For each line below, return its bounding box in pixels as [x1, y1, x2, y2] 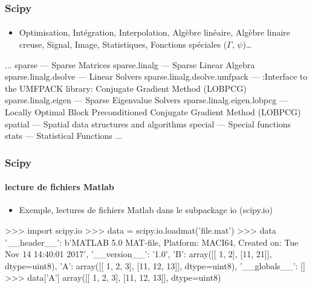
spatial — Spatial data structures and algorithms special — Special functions [5, 117, 291, 130]
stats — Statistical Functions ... [5, 129, 123, 142]
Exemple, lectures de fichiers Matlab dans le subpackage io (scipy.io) [19, 203, 273, 216]
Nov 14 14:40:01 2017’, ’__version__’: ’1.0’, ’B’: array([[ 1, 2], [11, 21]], [5, 248, 272, 260]
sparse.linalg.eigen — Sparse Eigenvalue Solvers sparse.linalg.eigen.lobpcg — [5, 94, 288, 106]
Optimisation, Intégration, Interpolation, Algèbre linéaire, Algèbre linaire [19, 26, 290, 39]
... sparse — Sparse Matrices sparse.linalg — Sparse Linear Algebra [5, 58, 255, 71]
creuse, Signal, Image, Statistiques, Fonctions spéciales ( [19, 38, 227, 51]
